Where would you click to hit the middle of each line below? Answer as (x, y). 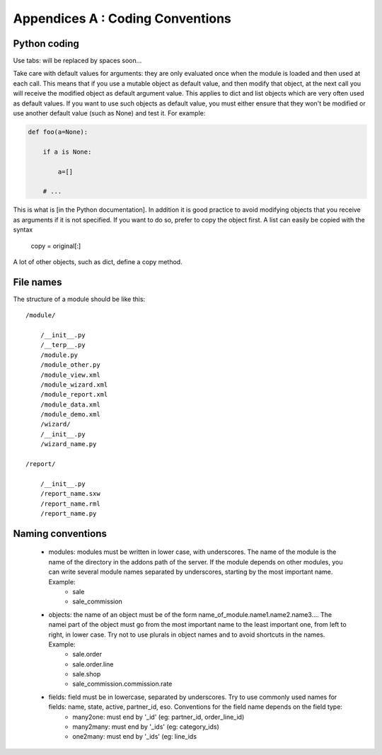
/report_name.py (68, 513)
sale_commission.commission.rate (122, 684)
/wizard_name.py (68, 444)
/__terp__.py (63, 345)
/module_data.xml (70, 404)
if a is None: (67, 152)
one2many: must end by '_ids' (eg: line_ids (135, 737)
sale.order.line (93, 664)
